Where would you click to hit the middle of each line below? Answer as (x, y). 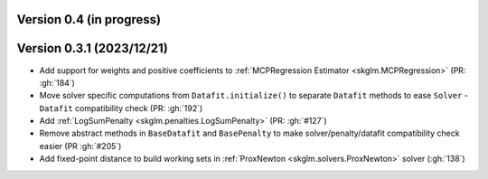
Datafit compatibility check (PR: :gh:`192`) (121, 108)
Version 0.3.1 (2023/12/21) (93, 48)
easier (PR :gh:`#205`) (80, 146)
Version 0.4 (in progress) (89, 19)
